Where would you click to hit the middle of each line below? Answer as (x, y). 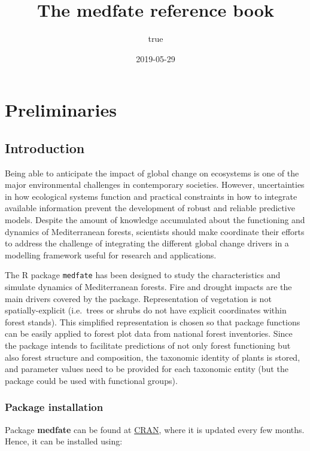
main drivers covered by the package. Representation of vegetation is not (138, 298)
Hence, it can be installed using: (64, 441)
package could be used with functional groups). (91, 380)
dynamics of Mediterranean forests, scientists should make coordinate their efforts (155, 231)
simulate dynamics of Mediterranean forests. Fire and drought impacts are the (148, 287)
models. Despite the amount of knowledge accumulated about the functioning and (155, 220)
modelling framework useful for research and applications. (111, 255)
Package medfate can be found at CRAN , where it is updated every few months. (155, 429)
